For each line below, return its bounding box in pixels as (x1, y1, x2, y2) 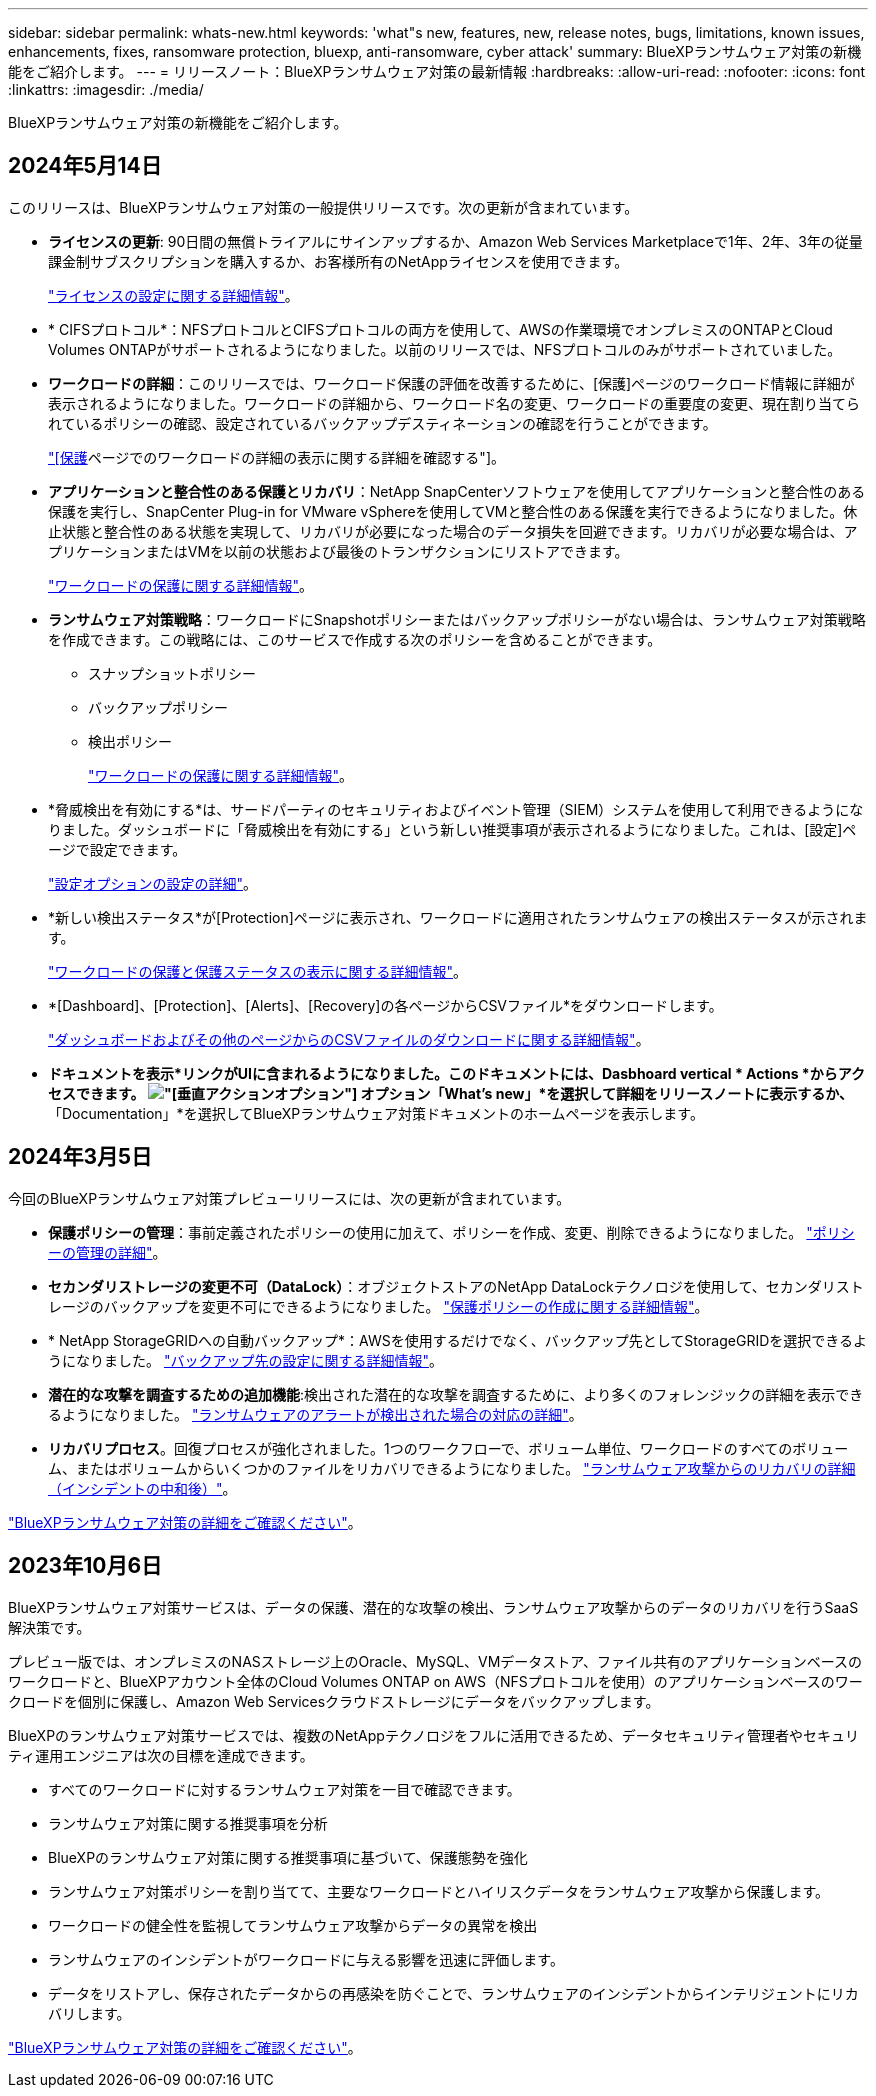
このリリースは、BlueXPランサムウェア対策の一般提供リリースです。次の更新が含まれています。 (8, 198, 639, 216)
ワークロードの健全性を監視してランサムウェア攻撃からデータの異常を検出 (48, 1916, 538, 1934)
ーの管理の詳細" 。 (48, 1243, 167, 1261)
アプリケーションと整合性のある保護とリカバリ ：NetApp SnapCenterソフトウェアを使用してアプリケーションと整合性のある (48, 482, 866, 500)
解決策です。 (8, 1618, 91, 1636)
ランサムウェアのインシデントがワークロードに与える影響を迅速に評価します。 (48, 1950, 564, 1968)
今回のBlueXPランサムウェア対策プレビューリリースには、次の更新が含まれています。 (8, 1189, 571, 1207)
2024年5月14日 (8, 153, 162, 179)
